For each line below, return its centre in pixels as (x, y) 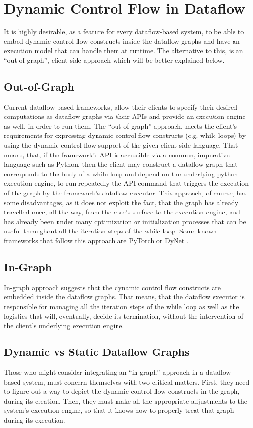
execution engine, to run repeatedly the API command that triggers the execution (126, 183)
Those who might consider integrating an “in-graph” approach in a (104, 372)
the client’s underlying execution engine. (64, 325)
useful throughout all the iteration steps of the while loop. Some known (111, 231)
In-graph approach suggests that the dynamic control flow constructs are (113, 287)
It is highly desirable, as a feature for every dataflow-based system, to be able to (124, 31)
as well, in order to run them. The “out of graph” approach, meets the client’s (120, 126)
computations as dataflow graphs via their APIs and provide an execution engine (125, 116)
